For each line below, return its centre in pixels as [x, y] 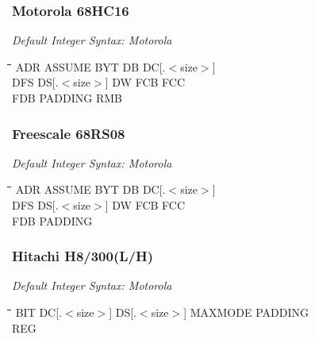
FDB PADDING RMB [67, 98]
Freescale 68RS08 [69, 133]
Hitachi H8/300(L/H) [83, 256]
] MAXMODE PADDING [246, 312]
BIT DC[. [38, 312]
